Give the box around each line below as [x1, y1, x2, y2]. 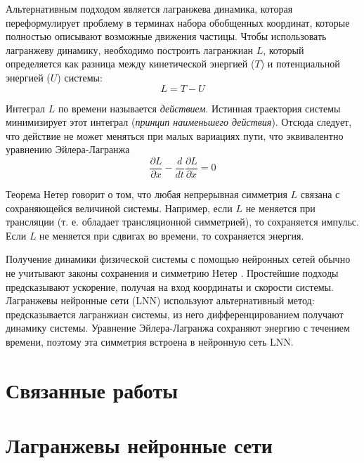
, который [263, 42, 304, 57]
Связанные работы [6, 375, 178, 404]
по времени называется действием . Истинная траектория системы [58, 100, 341, 115]
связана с [300, 187, 340, 201]
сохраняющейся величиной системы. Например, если [6, 200, 233, 215]
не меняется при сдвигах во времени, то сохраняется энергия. [39, 228, 304, 242]
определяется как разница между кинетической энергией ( [6, 56, 255, 71]
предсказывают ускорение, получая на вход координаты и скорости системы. [6, 279, 334, 294]
